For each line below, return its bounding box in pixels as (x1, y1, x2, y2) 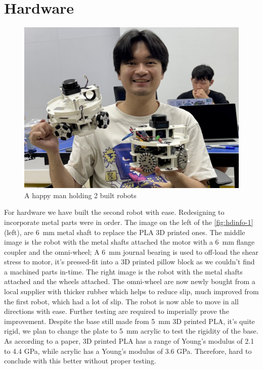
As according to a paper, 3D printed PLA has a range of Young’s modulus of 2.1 (4, 336, 254, 346)
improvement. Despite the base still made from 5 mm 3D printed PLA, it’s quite (4, 315, 255, 326)
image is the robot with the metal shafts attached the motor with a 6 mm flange (4, 237, 255, 247)
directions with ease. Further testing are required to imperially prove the (4, 306, 229, 316)
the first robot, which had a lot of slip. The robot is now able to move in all (4, 296, 239, 306)
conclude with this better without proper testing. (4, 355, 156, 366)
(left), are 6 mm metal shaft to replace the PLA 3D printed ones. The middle (4, 226, 245, 237)
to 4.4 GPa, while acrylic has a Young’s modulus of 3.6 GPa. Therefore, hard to (4, 345, 252, 356)
